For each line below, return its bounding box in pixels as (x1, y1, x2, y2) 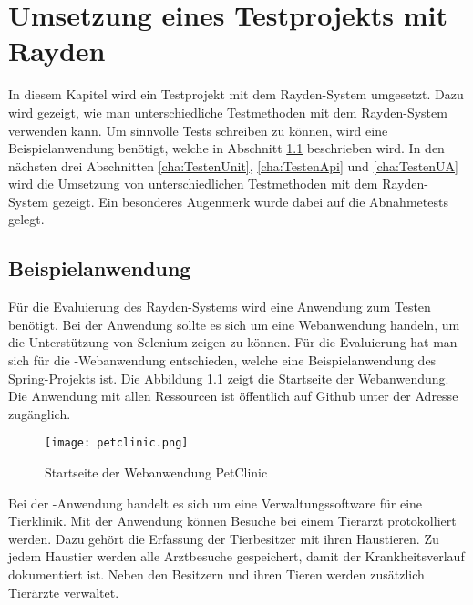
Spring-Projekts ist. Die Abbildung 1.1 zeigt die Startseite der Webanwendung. (8, 368, 449, 387)
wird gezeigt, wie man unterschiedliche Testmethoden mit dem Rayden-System (8, 102, 447, 121)
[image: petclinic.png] (45, 436, 189, 450)
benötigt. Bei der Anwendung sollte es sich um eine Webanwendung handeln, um (8, 314, 460, 333)
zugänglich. (8, 404, 71, 423)
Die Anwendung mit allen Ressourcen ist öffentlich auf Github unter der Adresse (8, 386, 458, 405)
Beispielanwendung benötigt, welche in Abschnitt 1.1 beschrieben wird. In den (8, 138, 445, 158)
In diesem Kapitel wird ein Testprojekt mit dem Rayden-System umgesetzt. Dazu (8, 85, 464, 104)
